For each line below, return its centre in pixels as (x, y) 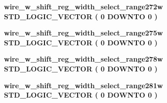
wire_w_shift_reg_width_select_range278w (83, 59)
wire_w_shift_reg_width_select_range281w (83, 85)
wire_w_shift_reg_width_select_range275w (83, 33)
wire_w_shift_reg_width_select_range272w (83, 6)
